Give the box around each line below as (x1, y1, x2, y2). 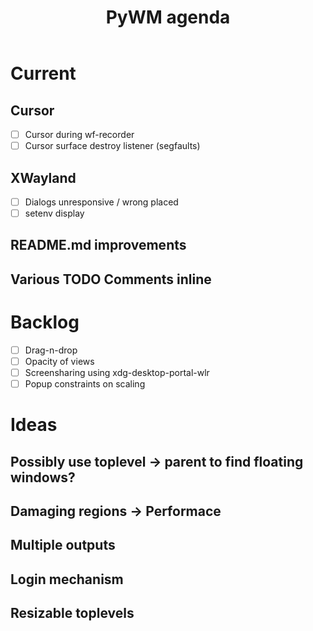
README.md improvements (10, 237, 187, 254)
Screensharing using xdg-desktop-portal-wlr (24, 366, 210, 378)
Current (10, 62, 77, 85)
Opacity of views (24, 355, 95, 367)
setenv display (24, 207, 85, 219)
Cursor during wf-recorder (24, 129, 135, 140)
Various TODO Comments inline (10, 271, 212, 288)
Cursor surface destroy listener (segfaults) (24, 140, 201, 152)
